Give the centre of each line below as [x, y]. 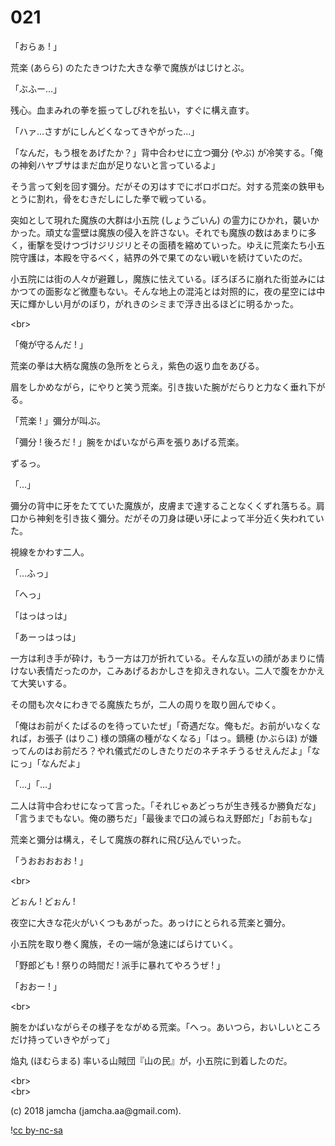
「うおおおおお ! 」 [49, 860]
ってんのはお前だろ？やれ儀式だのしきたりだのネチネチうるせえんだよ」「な [165, 750]
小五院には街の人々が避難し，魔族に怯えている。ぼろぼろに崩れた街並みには [168, 278]
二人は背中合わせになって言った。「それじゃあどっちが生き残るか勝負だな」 [166, 805]
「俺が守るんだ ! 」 [49, 344]
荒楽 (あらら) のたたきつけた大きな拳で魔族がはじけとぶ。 [130, 67]
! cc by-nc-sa [36, 1130]
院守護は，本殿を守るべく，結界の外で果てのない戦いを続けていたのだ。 [159, 257]
